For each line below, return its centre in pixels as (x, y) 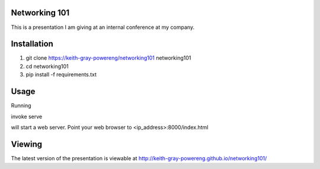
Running (21, 106)
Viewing (27, 144)
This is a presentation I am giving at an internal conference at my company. (103, 27)
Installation (32, 44)
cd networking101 (47, 66)
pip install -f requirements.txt (61, 74)
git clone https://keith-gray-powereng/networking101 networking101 (108, 58)
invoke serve (27, 116)
